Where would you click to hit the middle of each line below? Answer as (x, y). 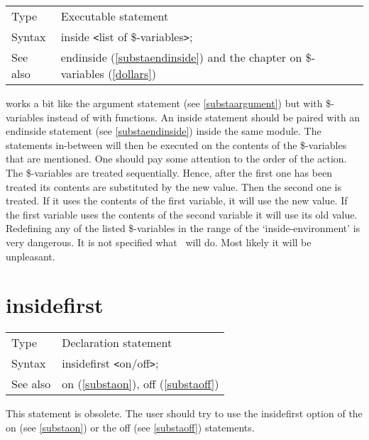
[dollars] (132, 73)
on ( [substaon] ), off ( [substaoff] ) (141, 384)
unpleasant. (31, 256)
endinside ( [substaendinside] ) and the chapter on (181, 57)
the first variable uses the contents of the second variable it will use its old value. (182, 214)
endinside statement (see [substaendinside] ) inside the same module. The (164, 131)
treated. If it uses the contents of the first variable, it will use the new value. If (177, 200)
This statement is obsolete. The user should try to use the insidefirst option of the (184, 413)
